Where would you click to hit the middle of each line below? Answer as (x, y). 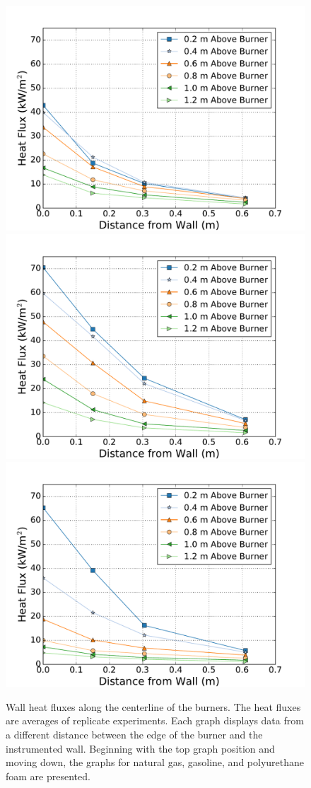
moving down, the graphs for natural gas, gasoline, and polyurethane (155, 762)
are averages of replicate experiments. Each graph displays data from (155, 720)
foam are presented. (48, 776)
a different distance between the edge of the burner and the (134, 734)
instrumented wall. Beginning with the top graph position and (140, 748)
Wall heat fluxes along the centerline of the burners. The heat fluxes (153, 706)
